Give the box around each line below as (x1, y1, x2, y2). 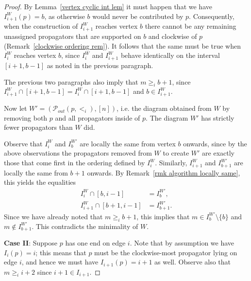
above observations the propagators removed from (4, 148, 152, 158)
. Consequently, (189, 11, 234, 21)
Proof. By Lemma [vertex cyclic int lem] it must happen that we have (4, 1, 212, 11)
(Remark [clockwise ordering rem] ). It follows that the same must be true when (4, 40, 241, 51)
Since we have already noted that (4, 211, 103, 221)
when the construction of (4, 21, 78, 31)
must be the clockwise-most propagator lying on (94, 247, 237, 257)
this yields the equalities (4, 177, 76, 187)
